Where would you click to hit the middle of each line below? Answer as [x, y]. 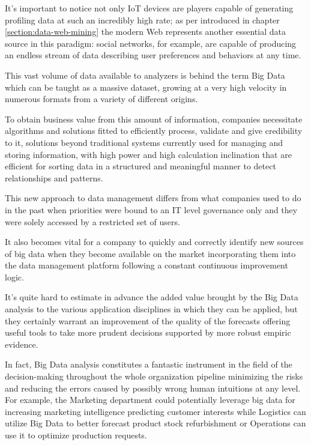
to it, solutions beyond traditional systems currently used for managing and [144, 142]
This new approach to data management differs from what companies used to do [153, 198]
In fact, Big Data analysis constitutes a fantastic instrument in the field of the [149, 364]
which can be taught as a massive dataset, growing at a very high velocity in [146, 87]
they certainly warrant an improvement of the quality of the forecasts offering [148, 320]
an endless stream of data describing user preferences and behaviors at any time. [153, 55]
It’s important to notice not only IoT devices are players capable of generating [149, 8]
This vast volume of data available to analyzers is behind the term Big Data [145, 75]
